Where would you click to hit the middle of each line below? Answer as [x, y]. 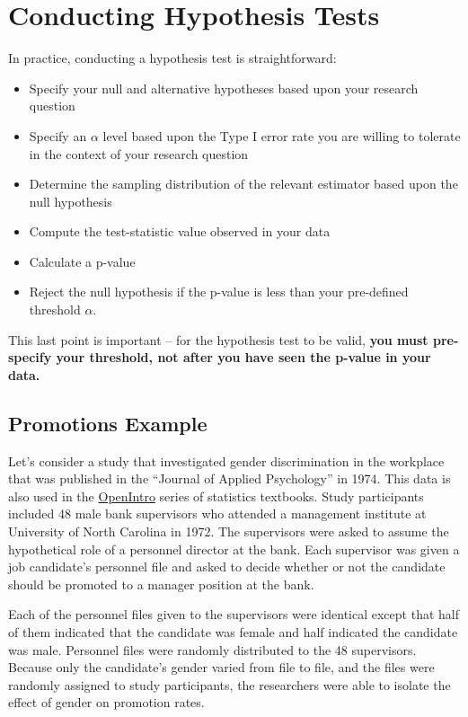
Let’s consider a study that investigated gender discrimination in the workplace [226, 460]
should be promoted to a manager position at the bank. [161, 584]
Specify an [58, 135]
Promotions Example [108, 423]
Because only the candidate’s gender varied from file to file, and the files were [221, 667]
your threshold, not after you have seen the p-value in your [243, 357]
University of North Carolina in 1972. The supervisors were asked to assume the [229, 531]
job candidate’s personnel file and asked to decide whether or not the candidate [227, 567]
